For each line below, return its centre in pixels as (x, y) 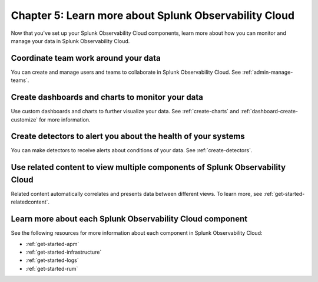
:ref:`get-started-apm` (52, 244)
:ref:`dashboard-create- (269, 112)
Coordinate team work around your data (86, 58)
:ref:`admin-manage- (268, 72)
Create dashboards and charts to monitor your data (107, 97)
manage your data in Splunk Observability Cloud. (70, 41)
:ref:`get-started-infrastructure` (64, 252)
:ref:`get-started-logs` (52, 260)
